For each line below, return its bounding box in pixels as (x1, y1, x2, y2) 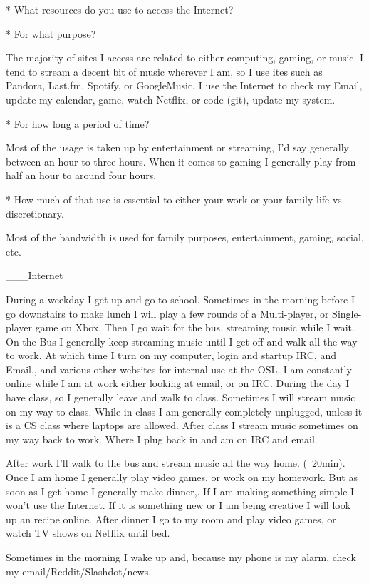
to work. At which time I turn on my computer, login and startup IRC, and (6, 348, 336, 363)
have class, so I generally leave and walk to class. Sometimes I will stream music (6, 390, 355, 405)
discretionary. (6, 206, 64, 221)
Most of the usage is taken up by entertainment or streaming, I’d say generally (6, 140, 349, 155)
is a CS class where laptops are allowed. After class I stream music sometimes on (6, 418, 358, 433)
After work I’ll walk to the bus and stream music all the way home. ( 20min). (6, 455, 345, 470)
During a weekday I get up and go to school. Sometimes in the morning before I (6, 291, 355, 306)
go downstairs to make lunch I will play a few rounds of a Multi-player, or (6, 306, 329, 321)
